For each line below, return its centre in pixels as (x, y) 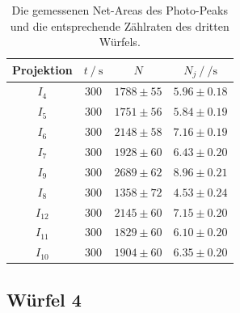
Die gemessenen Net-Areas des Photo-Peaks (120, 10)
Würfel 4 (44, 299)
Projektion (42, 70)
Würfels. (120, 42)
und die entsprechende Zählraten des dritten (120, 25)
